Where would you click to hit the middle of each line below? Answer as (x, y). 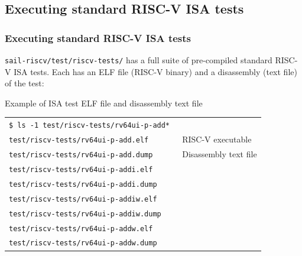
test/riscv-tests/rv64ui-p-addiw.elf (83, 199)
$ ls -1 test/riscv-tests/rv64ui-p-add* (90, 126)
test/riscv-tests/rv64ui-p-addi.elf (81, 169)
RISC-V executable (217, 139)
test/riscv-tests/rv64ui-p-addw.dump (83, 243)
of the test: (25, 83)
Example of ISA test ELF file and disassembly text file (104, 103)
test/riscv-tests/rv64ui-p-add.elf (79, 140)
